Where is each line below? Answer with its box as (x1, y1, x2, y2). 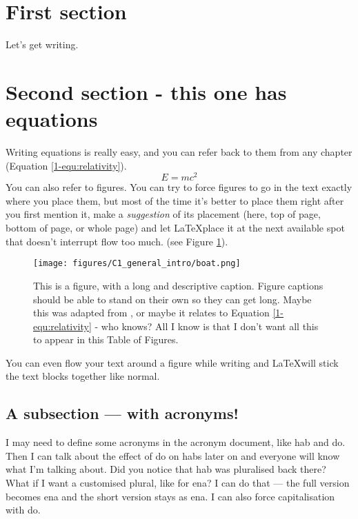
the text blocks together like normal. (6, 369, 160, 383)
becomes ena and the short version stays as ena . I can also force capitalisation (6, 489, 335, 503)
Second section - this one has (6, 77, 287, 105)
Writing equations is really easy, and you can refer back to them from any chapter (6, 145, 352, 159)
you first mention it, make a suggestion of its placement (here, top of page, (6, 207, 321, 221)
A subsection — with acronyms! (6, 403, 239, 424)
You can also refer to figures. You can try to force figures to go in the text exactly (6, 180, 352, 194)
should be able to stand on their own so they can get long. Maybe (33, 292, 312, 306)
